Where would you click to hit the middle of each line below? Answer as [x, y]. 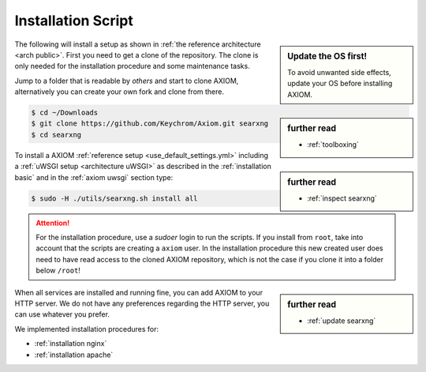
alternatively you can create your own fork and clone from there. [120, 92]
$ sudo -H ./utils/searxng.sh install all [114, 198]
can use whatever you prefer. [62, 314]
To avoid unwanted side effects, [340, 72]
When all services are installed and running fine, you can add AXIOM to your [139, 292]
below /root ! [58, 271]
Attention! [53, 223]
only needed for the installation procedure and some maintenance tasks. [132, 66]
